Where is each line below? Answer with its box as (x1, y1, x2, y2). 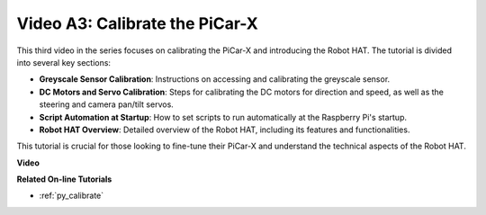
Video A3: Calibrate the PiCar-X (16, 13, 258, 33)
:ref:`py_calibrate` (39, 190, 104, 202)
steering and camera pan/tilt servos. (39, 99, 175, 110)
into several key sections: (16, 57, 112, 67)
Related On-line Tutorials (16, 174, 112, 184)
